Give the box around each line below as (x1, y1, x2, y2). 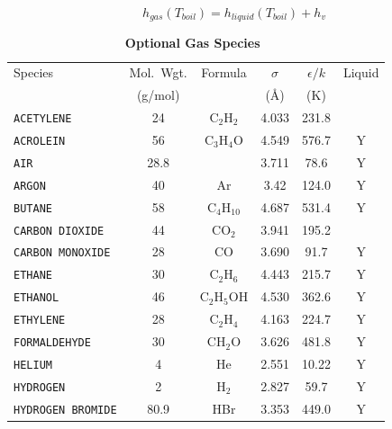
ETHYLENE (14, 314, 66, 327)
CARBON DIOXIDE (14, 224, 105, 237)
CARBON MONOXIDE (14, 246, 111, 260)
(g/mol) (136, 85, 180, 104)
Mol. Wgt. (129, 63, 187, 82)
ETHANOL (14, 291, 59, 305)
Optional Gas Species (124, 33, 260, 52)
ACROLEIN (14, 134, 66, 147)
